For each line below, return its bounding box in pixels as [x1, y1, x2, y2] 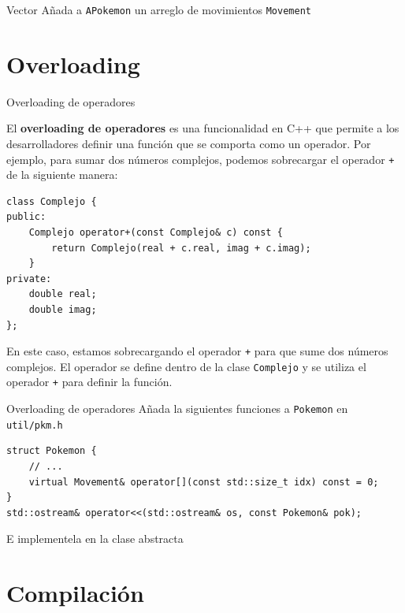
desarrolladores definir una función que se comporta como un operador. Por [6, 135, 371, 151]
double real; [28, 288, 97, 300]
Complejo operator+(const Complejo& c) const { [28, 227, 283, 238]
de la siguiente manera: [6, 166, 118, 183]
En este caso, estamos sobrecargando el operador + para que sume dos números [6, 343, 388, 359]
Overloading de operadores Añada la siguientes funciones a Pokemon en [6, 400, 348, 417]
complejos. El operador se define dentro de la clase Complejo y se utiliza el [6, 358, 366, 374]
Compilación [6, 577, 144, 609]
